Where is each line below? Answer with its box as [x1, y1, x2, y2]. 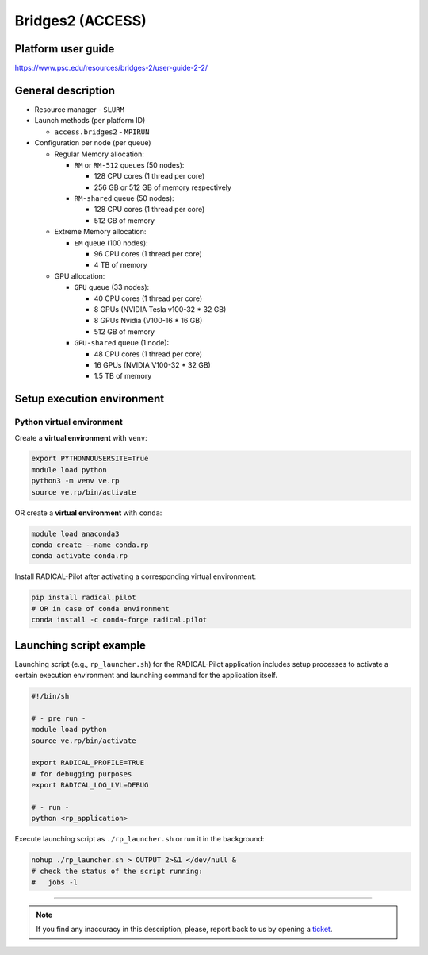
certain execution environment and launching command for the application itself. [14, 671, 277, 680]
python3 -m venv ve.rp [31, 476, 120, 486]
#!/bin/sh [31, 691, 70, 701]
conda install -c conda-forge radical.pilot [31, 615, 208, 625]
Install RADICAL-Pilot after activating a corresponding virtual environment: [14, 572, 257, 581]
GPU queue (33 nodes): [74, 283, 150, 292]
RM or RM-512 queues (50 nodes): [74, 160, 185, 170]
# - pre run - [31, 714, 86, 722]
